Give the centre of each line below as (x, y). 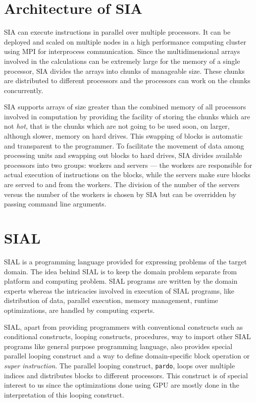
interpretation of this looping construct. (64, 394)
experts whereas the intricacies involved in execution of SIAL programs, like (119, 290)
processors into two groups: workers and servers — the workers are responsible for (128, 165)
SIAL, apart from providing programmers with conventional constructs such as (124, 327)
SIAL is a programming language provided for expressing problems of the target (126, 261)
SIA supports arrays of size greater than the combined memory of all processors (125, 107)
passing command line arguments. (55, 204)
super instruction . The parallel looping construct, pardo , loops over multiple (120, 365)
